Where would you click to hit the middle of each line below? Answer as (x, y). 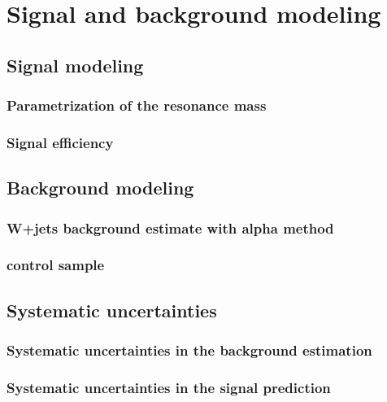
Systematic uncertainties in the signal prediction (169, 387)
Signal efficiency (60, 142)
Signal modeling (75, 65)
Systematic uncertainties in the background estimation (189, 350)
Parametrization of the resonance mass (137, 105)
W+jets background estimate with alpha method (170, 227)
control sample (56, 265)
